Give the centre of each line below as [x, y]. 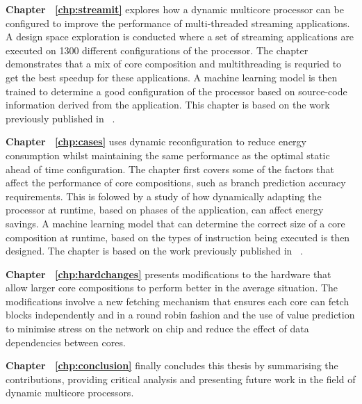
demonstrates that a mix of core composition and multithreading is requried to [174, 64]
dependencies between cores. [66, 342]
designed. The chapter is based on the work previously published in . [154, 251]
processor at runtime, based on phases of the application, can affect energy [165, 210]
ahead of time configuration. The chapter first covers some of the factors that [170, 169]
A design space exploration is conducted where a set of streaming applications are [180, 37]
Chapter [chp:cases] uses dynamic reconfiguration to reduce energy [156, 142]
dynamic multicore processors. [70, 393]
